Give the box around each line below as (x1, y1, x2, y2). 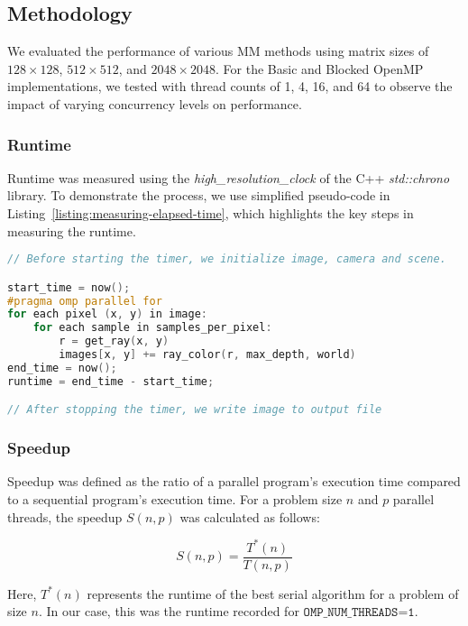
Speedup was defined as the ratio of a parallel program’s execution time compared (7, 472, 461, 491)
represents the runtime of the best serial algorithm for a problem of (87, 584, 459, 603)
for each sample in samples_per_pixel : (32, 321, 272, 335)
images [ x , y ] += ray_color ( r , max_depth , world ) (59, 348, 356, 362)
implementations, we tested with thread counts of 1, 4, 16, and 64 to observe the (7, 77, 453, 96)
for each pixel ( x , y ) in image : (7, 308, 208, 321)
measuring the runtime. (7, 221, 136, 240)
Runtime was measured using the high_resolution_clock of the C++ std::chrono (7, 168, 450, 187)
